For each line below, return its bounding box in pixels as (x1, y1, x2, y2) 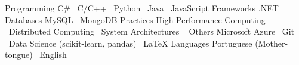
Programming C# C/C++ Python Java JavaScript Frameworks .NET (5, 2, 279, 14)
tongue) (5, 48, 33, 61)
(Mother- (255, 36, 288, 49)
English (39, 48, 67, 61)
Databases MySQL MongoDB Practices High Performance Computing (5, 13, 266, 26)
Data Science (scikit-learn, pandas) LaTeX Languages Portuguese (8, 36, 252, 49)
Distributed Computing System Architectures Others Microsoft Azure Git (8, 25, 295, 38)
